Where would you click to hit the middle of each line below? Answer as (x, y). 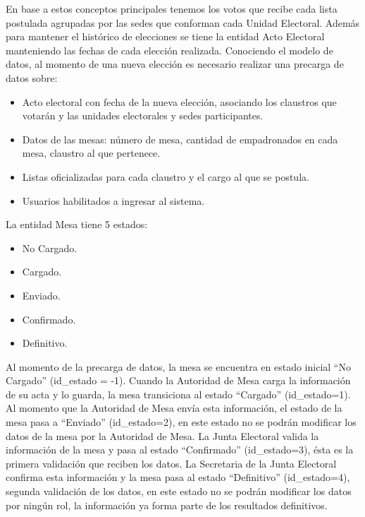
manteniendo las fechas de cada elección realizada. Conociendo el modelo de (169, 50)
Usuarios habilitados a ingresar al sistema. (113, 200)
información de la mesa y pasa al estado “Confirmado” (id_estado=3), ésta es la (180, 450)
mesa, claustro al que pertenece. (91, 153)
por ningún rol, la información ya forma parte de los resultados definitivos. (167, 505)
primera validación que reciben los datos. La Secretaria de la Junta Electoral (171, 463)
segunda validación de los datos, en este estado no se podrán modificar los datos (179, 491)
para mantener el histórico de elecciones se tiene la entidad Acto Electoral (165, 36)
